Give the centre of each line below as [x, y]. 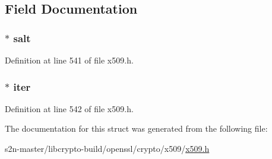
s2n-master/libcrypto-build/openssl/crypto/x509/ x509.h [107, 148]
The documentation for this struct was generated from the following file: [136, 128]
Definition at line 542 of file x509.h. [69, 108]
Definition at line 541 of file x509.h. [69, 60]
